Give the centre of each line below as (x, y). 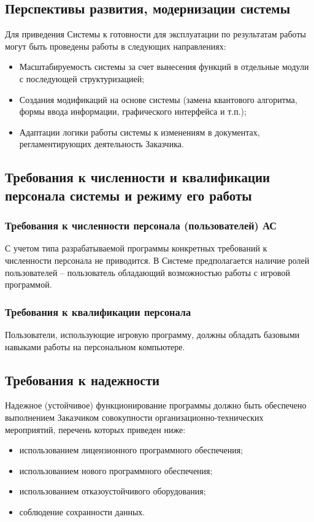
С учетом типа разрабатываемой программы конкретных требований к (136, 248)
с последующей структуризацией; (82, 78)
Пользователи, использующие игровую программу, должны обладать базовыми (152, 334)
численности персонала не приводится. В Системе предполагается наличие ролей (157, 260)
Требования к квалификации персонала (98, 311)
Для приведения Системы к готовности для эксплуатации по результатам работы (155, 34)
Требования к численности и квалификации (138, 177)
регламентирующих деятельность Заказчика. (101, 144)
